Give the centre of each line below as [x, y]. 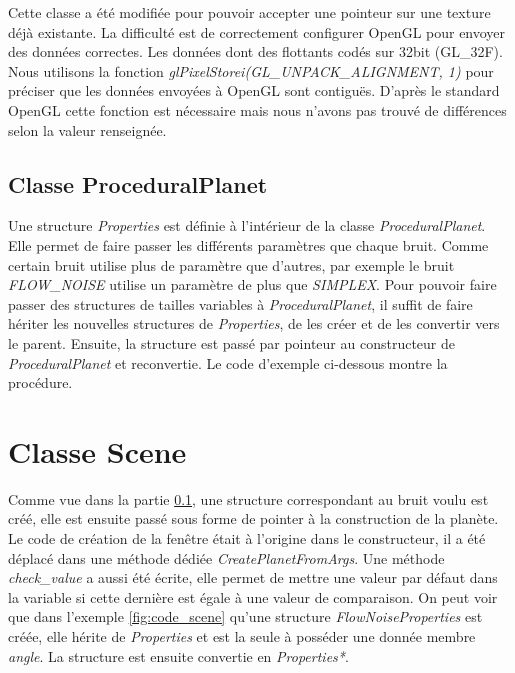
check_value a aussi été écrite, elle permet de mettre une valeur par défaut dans [253, 577]
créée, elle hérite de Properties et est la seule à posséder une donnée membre [242, 635]
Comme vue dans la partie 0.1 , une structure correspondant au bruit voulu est [248, 498]
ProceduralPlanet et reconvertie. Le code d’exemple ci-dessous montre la [228, 362]
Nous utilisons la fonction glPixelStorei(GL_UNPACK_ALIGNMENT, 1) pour [251, 70]
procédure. [40, 382]
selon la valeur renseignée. [87, 129]
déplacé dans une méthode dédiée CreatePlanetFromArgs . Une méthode [226, 557]
